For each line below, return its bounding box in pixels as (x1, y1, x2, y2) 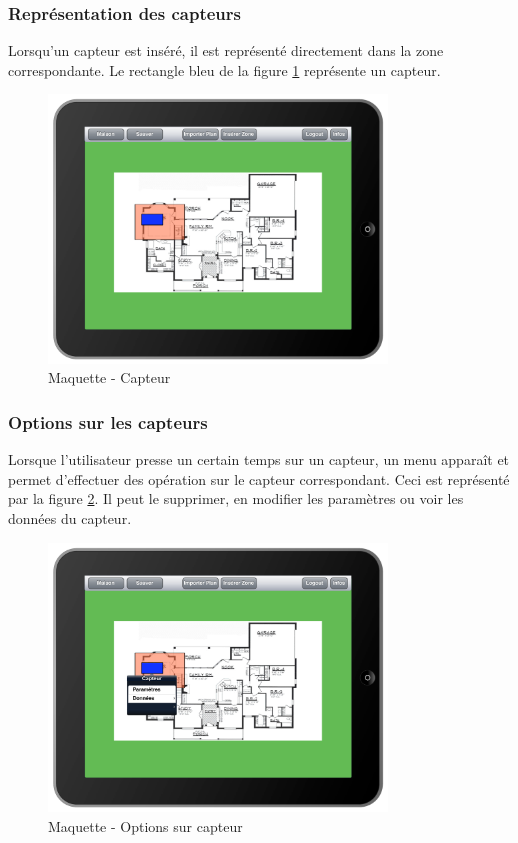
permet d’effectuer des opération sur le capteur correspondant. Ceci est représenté (8, 468, 510, 489)
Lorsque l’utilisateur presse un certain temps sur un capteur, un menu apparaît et (8, 449, 510, 470)
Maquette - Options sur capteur (48, 815, 243, 836)
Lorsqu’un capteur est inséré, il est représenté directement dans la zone (8, 40, 444, 61)
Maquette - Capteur (48, 367, 171, 388)
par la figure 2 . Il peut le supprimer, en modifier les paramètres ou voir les (8, 488, 464, 509)
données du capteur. (8, 507, 132, 528)
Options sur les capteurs (8, 409, 208, 434)
